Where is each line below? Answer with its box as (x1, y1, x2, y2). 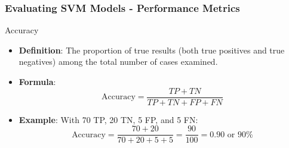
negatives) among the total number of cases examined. (19, 55, 218, 68)
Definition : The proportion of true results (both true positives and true (19, 43, 285, 56)
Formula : (19, 75, 56, 87)
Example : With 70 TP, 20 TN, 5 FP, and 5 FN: (19, 113, 198, 125)
